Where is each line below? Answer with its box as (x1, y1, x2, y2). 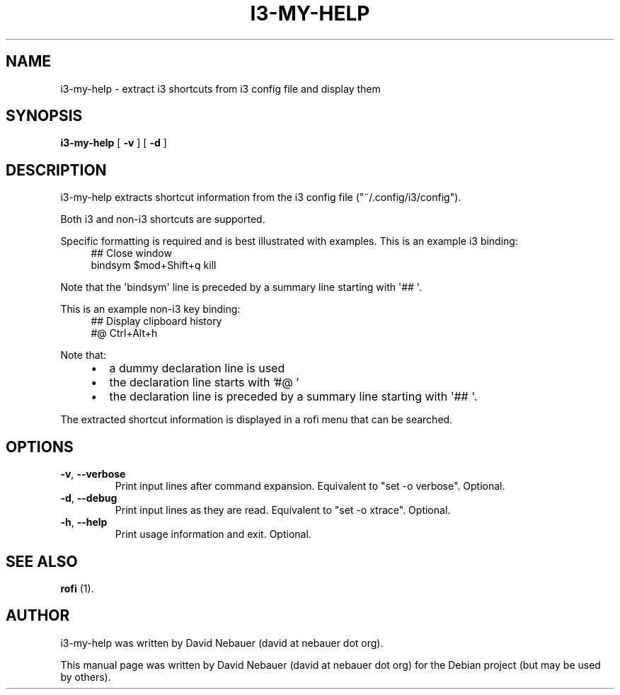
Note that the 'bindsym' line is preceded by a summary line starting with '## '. (60, 281, 422, 294)
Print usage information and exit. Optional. (115, 528, 311, 541)
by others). (60, 670, 111, 683)
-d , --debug (60, 492, 117, 505)
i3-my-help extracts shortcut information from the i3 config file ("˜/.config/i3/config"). (60, 191, 461, 204)
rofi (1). (60, 582, 94, 595)
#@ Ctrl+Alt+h (91, 327, 158, 340)
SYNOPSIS (6, 107, 83, 125)
